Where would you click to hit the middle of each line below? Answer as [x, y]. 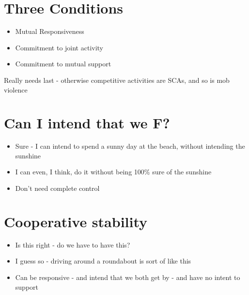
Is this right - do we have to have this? [73, 244]
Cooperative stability [76, 221]
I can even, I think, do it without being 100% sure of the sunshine [113, 172]
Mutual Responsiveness [50, 31]
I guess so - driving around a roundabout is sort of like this [103, 261]
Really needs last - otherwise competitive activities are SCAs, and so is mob [117, 80]
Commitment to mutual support [63, 64]
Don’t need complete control [57, 188]
